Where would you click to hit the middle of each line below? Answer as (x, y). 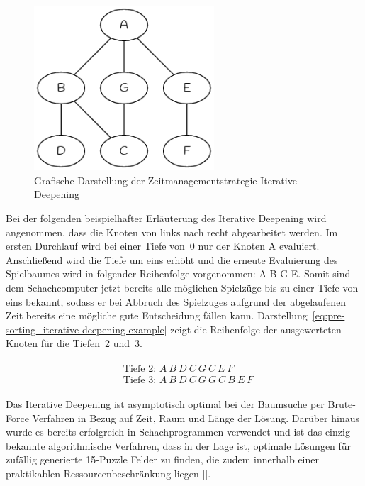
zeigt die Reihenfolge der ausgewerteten (256, 329)
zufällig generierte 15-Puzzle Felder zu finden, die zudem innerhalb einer (162, 459)
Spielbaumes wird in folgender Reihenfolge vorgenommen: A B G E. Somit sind (178, 274)
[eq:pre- (328, 315)
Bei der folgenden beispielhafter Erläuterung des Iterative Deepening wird (166, 217)
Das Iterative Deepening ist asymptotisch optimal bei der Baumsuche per (165, 404)
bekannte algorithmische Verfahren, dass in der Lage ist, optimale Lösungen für (179, 445)
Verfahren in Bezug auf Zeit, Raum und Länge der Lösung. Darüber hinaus (196, 418)
